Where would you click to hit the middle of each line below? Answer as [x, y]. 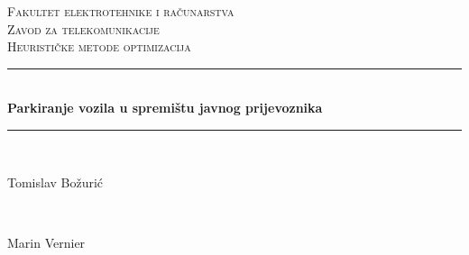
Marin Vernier [46, 242]
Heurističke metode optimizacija [99, 46]
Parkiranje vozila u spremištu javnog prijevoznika [165, 108]
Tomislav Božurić [55, 182]
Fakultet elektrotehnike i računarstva [121, 11]
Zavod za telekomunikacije [83, 28]
